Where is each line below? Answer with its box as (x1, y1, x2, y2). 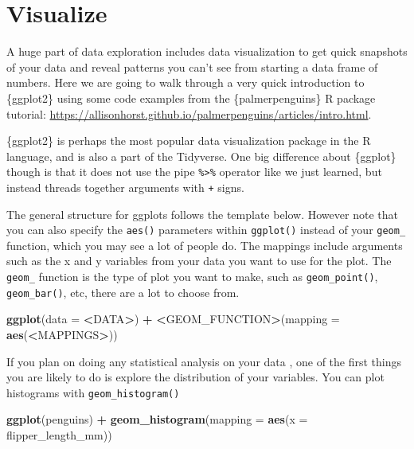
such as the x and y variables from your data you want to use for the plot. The (6, 252, 392, 269)
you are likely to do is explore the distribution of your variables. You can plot (6, 369, 385, 385)
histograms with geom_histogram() (6, 384, 180, 400)
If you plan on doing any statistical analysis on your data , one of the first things (6, 353, 402, 369)
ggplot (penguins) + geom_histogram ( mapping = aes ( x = (6, 411, 308, 428)
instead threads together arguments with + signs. (6, 178, 244, 195)
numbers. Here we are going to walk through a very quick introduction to (6, 74, 365, 91)
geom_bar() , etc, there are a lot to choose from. (6, 283, 240, 300)
